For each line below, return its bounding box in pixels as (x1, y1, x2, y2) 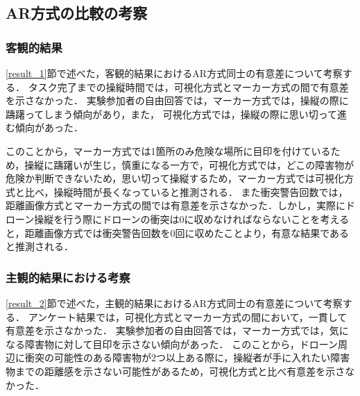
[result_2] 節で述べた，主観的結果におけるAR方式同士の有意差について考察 (6, 295, 343, 310)
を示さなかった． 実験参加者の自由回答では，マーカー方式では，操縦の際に (6, 93, 349, 108)
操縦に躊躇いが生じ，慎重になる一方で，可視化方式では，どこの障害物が (24, 157, 354, 172)
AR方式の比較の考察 (6, 2, 148, 24)
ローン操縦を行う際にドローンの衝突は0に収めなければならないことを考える (6, 211, 350, 226)
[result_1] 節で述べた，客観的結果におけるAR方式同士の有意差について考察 (6, 66, 343, 80)
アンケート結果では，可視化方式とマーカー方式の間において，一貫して (28, 309, 348, 324)
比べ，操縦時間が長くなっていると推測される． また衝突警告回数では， (24, 184, 348, 199)
